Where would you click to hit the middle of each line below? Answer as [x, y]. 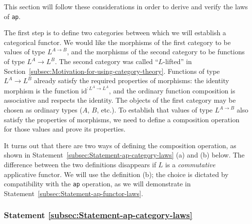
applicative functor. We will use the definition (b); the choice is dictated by [116, 174]
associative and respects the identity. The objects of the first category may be [120, 100]
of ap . [12, 16]
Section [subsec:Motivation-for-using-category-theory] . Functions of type [112, 71]
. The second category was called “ [107, 61]
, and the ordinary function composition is [172, 90]
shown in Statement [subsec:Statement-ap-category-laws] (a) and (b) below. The [124, 155]
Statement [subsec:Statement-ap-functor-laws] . [74, 193]
